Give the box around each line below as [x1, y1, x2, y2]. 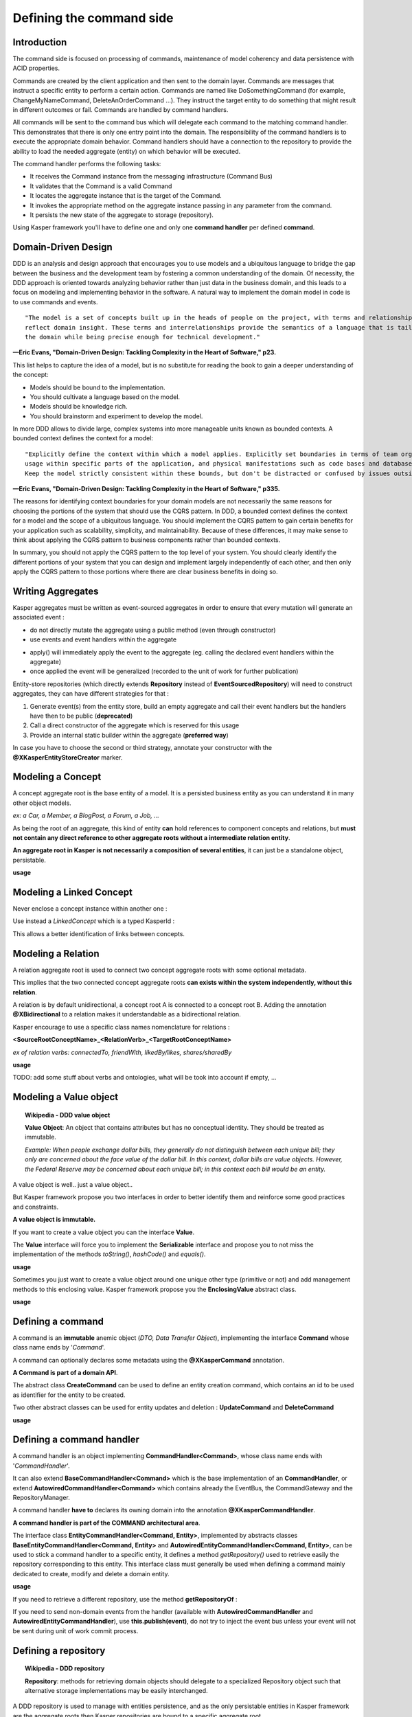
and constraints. [12, 1203, 58, 1211]
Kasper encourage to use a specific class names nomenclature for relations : [12, 1023, 230, 1031]
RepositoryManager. [12, 1494, 70, 1502]
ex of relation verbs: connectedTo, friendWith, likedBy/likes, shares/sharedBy [12, 1048, 232, 1056]
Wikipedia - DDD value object [25, 1111, 111, 1119]
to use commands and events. [12, 297, 98, 306]
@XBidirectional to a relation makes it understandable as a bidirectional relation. [12, 1010, 242, 1019]
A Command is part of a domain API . [12, 1369, 118, 1377]
